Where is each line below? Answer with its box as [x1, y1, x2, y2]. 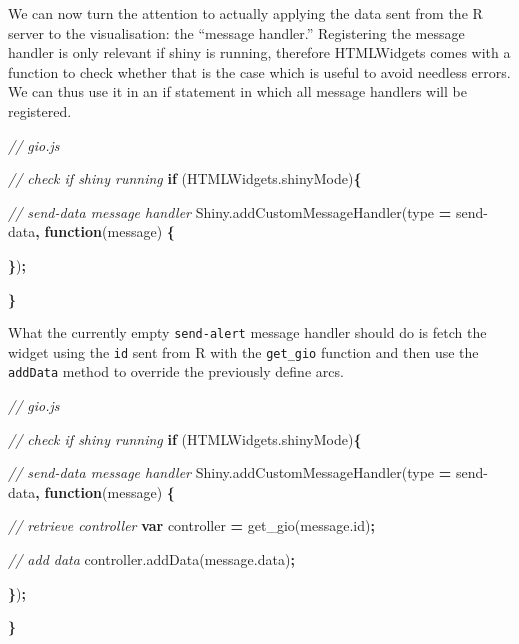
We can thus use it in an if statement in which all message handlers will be [8, 81, 467, 102]
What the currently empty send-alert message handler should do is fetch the [8, 322, 487, 343]
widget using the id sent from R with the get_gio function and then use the [8, 341, 479, 362]
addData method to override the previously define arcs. [8, 361, 344, 382]
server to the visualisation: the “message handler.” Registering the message [8, 22, 465, 43]
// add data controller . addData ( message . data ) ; [8, 549, 295, 570]
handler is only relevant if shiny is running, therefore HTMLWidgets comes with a [8, 42, 511, 63]
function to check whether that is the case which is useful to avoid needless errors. [8, 61, 511, 82]
